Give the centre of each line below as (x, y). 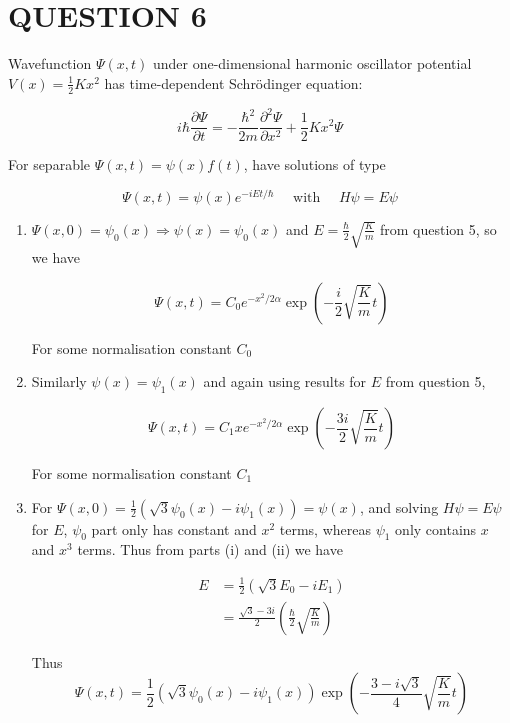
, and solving (399, 506)
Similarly (59, 381)
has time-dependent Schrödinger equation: (233, 82)
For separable (49, 164)
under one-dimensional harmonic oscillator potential (312, 63)
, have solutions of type (314, 164)
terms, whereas (325, 528)
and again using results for (285, 381)
